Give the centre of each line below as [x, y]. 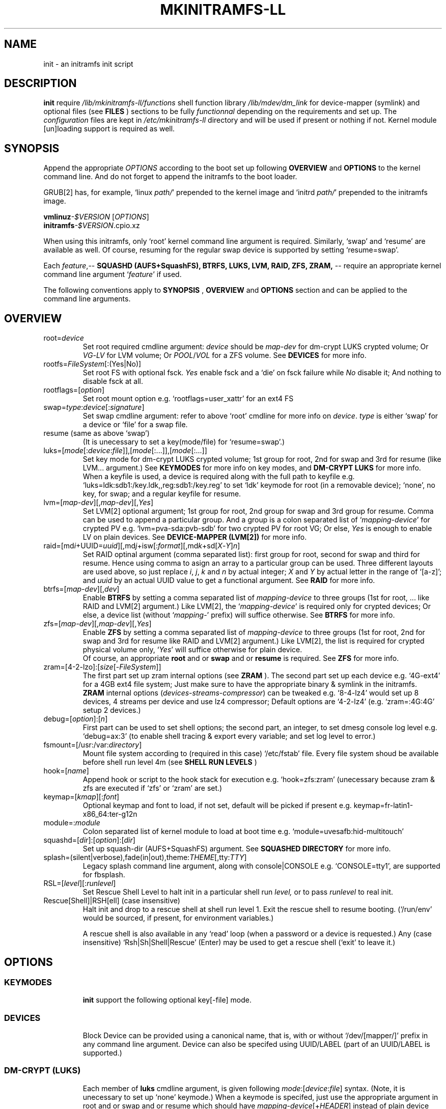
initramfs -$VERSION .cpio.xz [92, 226]
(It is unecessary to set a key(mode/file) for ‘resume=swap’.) [184, 442]
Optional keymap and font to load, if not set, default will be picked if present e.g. [217, 806]
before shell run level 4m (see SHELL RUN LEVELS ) [170, 762]
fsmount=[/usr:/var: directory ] [93, 745]
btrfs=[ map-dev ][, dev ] [81, 589]
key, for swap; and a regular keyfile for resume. [162, 494]
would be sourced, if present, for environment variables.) [178, 918]
